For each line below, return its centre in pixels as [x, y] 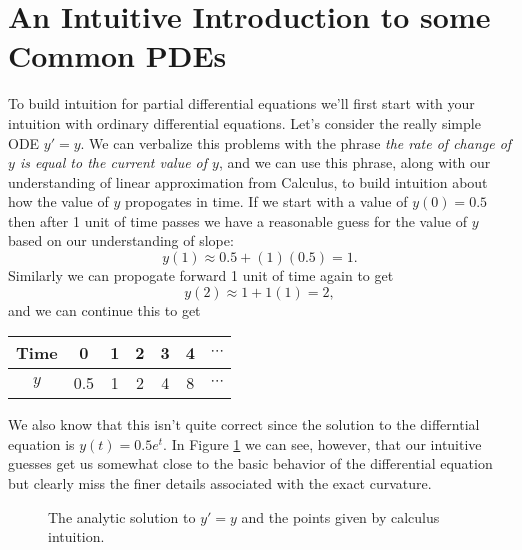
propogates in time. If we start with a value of [266, 201]
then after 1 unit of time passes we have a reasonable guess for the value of [238, 220]
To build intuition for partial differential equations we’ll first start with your [241, 103]
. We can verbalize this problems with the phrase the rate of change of [296, 142]
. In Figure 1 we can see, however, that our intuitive [322, 443]
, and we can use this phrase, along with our [354, 162]
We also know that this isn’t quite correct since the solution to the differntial [244, 424]
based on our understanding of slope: [121, 240]
